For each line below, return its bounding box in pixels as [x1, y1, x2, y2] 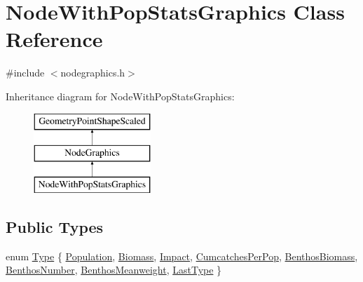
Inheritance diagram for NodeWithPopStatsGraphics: [6, 88, 235, 103]
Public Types [6, 215, 104, 237]
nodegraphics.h [60, 65, 125, 80]
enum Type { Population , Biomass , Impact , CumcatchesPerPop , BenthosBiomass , [6, 248, 358, 263]
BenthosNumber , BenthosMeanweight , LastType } [6, 262, 222, 277]
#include [6, 65, 45, 80]
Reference [6, 25, 103, 53]
